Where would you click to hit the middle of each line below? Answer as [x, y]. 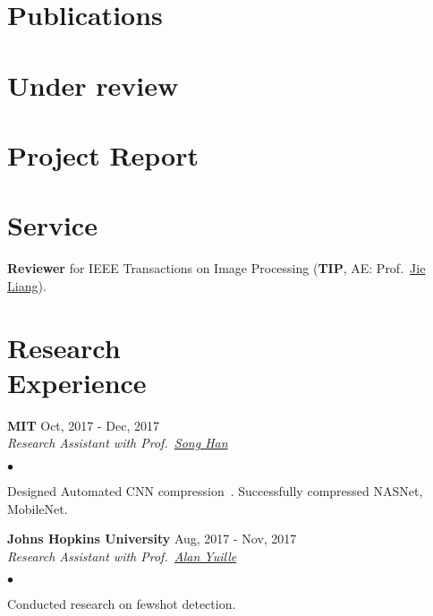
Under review [93, 85]
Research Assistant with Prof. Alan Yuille [122, 556]
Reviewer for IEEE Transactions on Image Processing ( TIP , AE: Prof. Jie [216, 268]
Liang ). [27, 285]
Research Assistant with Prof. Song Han [118, 443]
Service [52, 225]
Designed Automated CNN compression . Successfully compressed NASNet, [215, 490]
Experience [77, 382]
